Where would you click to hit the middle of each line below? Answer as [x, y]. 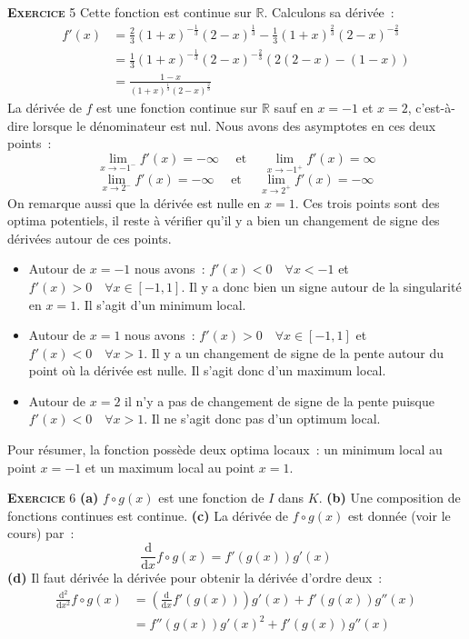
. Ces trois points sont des [367, 202]
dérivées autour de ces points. [90, 238]
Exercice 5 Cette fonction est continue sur [130, 12]
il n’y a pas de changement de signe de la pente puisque [279, 400]
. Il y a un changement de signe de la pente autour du [294, 352]
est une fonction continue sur [177, 108]
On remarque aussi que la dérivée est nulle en [134, 202]
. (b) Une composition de [389, 498]
